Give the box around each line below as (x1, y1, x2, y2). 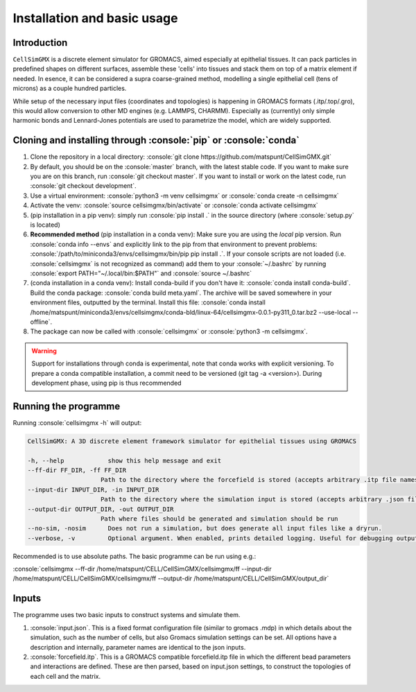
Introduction (12, 37, 68, 49)
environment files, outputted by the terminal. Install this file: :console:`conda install (30, 298, 266, 306)
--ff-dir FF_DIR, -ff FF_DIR (27, 466, 127, 474)
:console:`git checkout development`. (30, 182, 137, 190)
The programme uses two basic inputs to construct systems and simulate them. (12, 611, 241, 619)
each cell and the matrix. (30, 672, 101, 680)
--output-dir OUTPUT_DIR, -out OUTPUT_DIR (27, 505, 174, 513)
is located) (30, 220, 60, 229)
